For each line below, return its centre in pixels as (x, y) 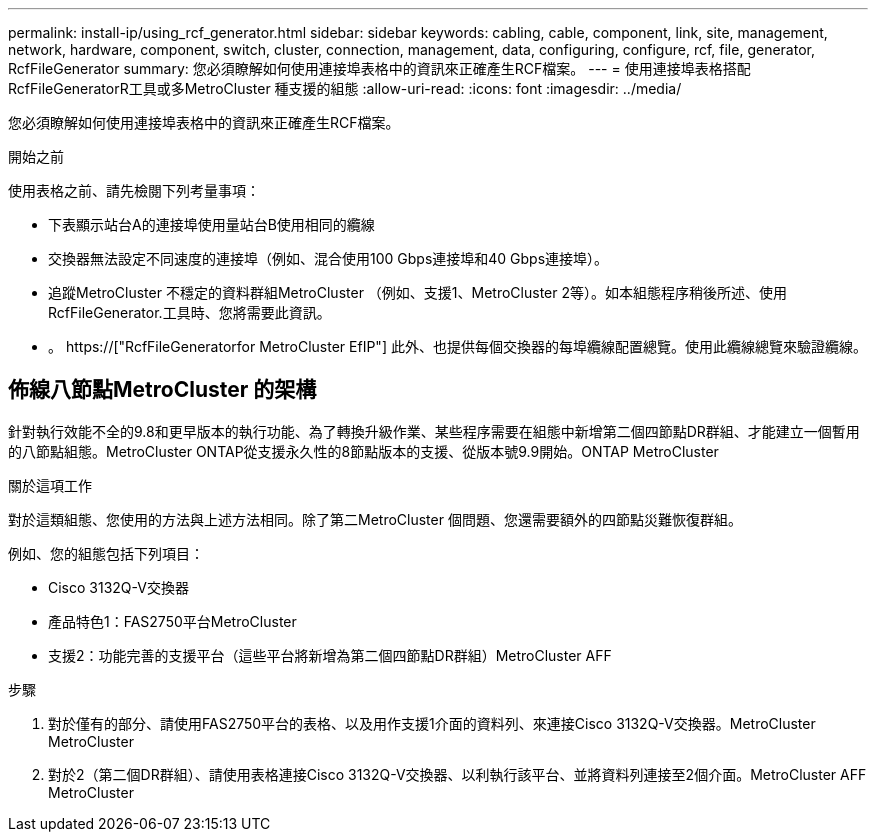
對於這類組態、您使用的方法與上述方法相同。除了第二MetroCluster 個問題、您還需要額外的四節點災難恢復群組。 (375, 519)
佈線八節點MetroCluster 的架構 (162, 390)
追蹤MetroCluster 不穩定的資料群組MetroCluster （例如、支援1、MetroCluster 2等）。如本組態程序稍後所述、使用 (417, 292)
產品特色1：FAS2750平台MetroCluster (172, 621)
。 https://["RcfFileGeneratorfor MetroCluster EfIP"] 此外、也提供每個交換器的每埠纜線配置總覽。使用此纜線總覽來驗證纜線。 (457, 346)
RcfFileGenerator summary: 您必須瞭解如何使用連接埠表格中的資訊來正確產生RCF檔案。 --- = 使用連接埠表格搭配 (379, 68)
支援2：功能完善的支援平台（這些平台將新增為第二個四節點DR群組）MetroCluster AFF (330, 655)
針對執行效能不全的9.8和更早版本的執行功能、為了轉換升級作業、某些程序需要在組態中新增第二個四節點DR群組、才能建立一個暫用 (434, 431)
